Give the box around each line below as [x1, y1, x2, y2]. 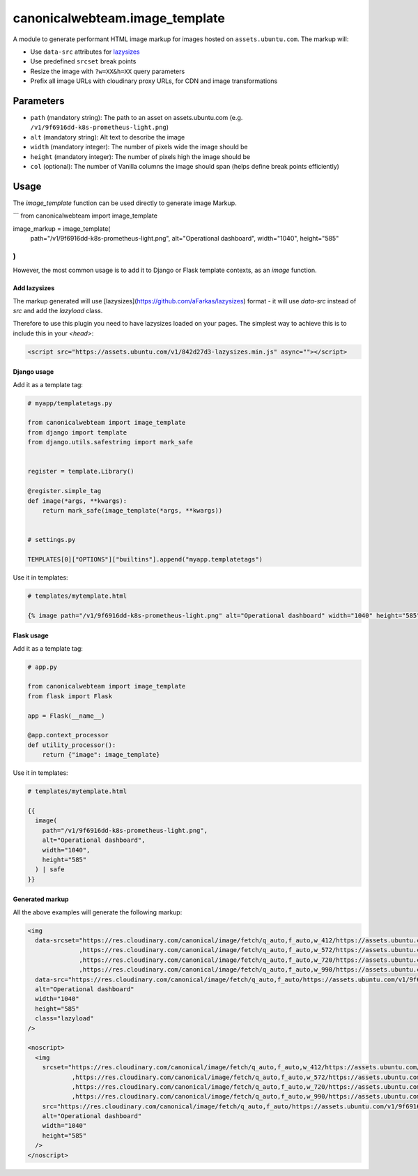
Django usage [13, 368, 54, 376]
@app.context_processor [27, 731, 109, 739]
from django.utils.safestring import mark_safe [27, 438, 193, 446]
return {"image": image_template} [42, 751, 160, 759]
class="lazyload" [35, 1015, 94, 1023]
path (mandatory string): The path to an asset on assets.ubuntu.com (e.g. [30, 114, 243, 122]
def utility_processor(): [27, 741, 116, 749]
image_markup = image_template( [13, 224, 111, 233]
